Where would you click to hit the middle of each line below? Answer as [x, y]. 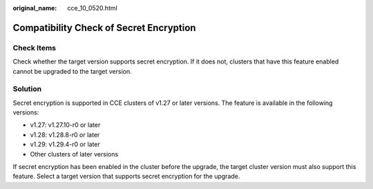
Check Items [35, 48]
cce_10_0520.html [92, 8]
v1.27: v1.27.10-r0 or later [65, 125]
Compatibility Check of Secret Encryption [104, 28]
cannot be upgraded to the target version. [72, 71]
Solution [27, 89]
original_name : [35, 8]
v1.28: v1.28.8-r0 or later [65, 135]
